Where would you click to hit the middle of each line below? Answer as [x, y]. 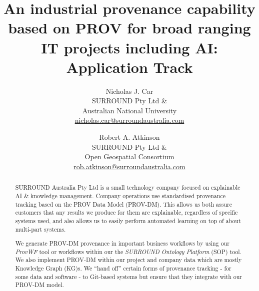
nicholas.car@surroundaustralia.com [129, 120]
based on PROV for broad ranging [129, 28]
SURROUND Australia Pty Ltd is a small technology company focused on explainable [128, 187]
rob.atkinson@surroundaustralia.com [129, 166]
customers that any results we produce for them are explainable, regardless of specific [126, 212]
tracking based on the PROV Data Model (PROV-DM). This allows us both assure [123, 204]
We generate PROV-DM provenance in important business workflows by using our [122, 243]
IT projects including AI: [129, 47]
